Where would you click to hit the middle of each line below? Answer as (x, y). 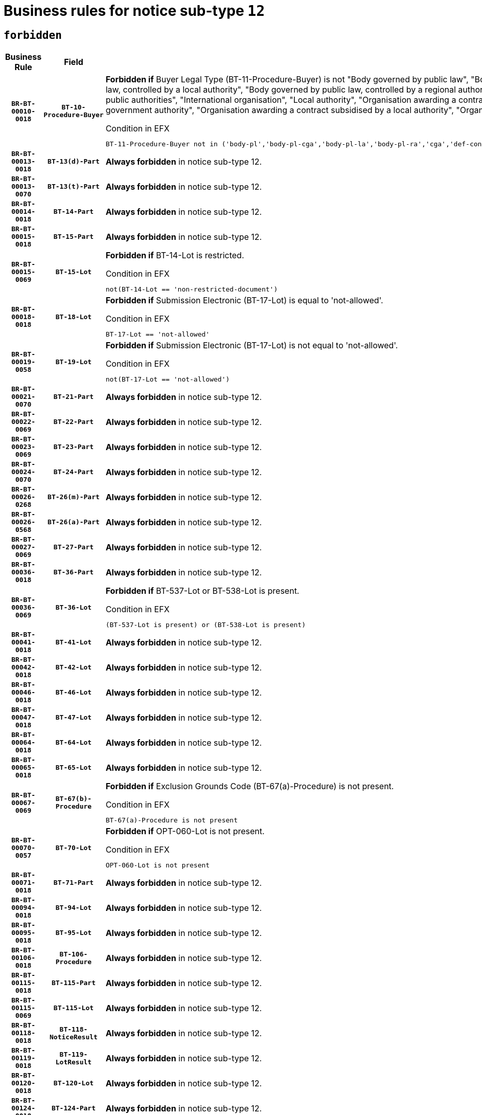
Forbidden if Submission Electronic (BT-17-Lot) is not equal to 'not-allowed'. (252, 345)
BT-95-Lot (74, 933)
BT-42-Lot (74, 667)
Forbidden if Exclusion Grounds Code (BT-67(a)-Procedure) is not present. (250, 786)
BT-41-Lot (74, 642)
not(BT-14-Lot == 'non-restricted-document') (192, 289)
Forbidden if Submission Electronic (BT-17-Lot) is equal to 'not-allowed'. (244, 300)
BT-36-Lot (74, 607)
